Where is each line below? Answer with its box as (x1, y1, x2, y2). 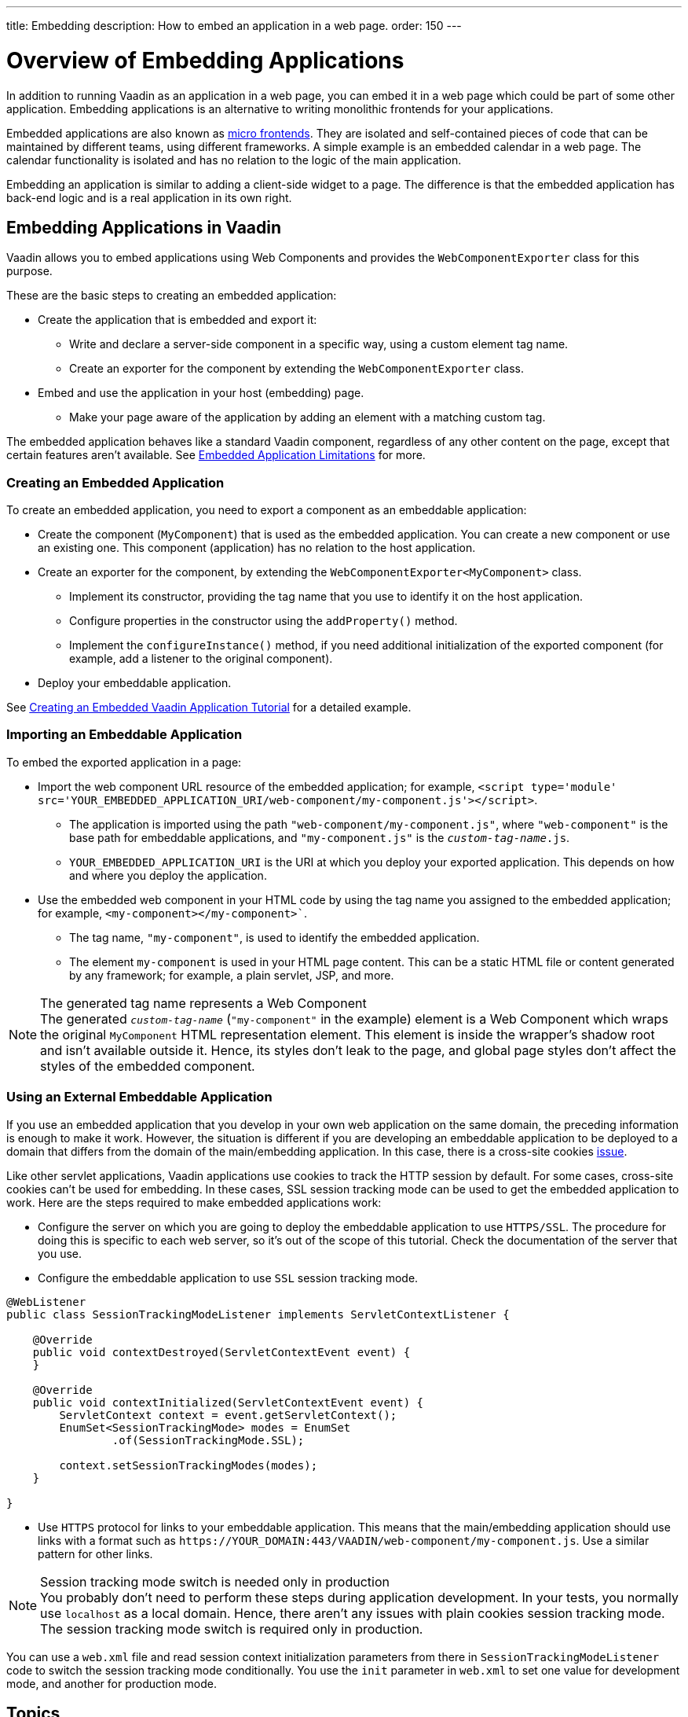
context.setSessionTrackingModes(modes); (59, 1458, 318, 1472)
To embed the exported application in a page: (6, 755, 242, 769)
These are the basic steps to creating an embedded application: (6, 289, 337, 303)
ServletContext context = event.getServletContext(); (59, 1408, 397, 1421)
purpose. (6, 264, 53, 278)
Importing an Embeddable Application (6, 726, 243, 743)
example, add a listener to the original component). (69, 652, 333, 666)
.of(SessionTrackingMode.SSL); (112, 1433, 305, 1447)
